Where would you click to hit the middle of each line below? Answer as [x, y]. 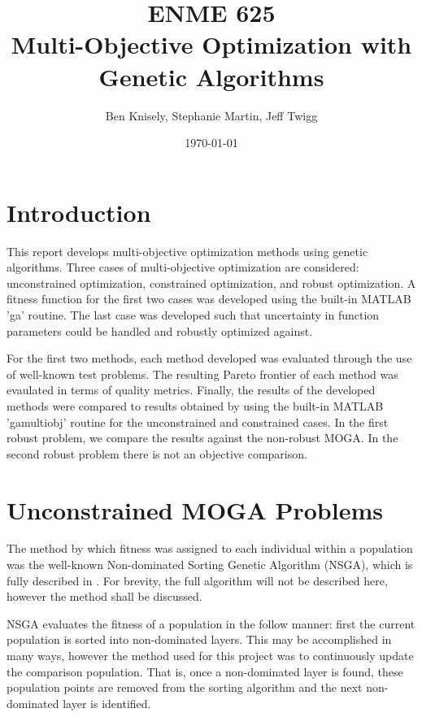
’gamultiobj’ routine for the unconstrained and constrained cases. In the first [198, 422]
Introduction [79, 212]
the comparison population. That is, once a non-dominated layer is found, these [205, 671]
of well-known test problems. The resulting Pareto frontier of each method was [202, 374]
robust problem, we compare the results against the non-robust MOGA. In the [202, 438]
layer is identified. [107, 703]
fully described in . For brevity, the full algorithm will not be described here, [197, 580]
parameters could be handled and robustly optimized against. [160, 330]
